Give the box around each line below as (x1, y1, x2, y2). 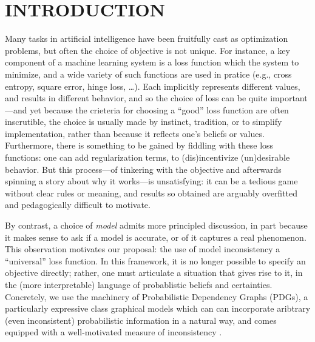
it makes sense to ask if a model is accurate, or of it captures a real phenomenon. (5, 230, 307, 243)
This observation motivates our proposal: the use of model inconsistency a (5, 243, 280, 255)
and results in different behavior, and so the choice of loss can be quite (5, 92, 268, 104)
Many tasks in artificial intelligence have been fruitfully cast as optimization (5, 32, 288, 45)
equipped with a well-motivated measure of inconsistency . (5, 326, 222, 338)
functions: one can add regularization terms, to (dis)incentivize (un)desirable (5, 151, 290, 164)
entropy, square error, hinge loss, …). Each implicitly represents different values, (5, 79, 300, 92)
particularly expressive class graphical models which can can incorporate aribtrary (5, 302, 311, 315)
